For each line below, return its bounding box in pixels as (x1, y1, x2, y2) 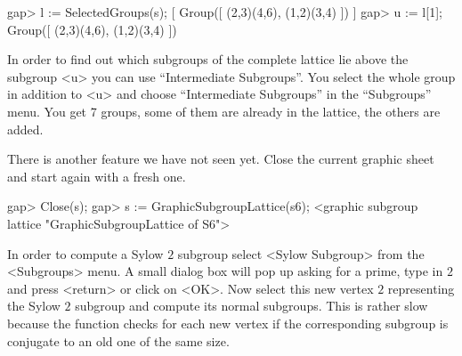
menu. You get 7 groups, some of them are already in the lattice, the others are (7, 101, 441, 120)
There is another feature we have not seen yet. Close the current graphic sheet (7, 150, 434, 168)
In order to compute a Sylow (7, 244, 164, 263)
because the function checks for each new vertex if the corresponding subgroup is (7, 313, 449, 332)
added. (7, 119, 44, 138)
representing (387, 279, 455, 297)
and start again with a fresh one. (7, 166, 186, 185)
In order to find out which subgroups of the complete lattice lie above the (7, 50, 409, 69)
